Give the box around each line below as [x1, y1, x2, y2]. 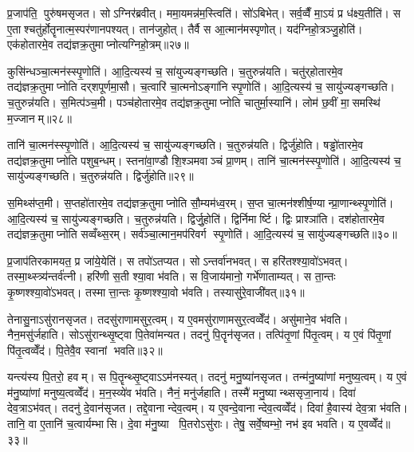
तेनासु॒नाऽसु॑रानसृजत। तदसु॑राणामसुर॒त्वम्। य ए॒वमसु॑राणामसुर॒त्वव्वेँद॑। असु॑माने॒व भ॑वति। [7, 310, 349, 327]
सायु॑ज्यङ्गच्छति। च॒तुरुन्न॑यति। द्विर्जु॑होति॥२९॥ [7, 167, 194, 184]
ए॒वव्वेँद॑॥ [358, 415, 391, 432]
